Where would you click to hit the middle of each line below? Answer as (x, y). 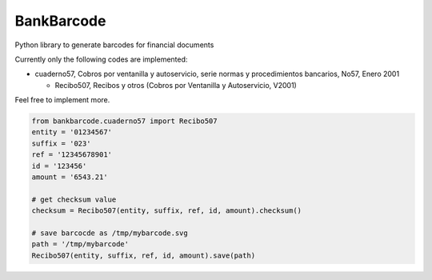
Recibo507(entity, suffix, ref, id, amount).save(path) (144, 255)
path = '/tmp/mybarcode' (80, 244)
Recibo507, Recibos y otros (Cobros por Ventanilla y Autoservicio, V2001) (176, 85)
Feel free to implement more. (62, 100)
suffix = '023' (61, 143)
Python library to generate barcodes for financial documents (114, 45)
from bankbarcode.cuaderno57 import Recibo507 (124, 121)
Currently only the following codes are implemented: (101, 59)
